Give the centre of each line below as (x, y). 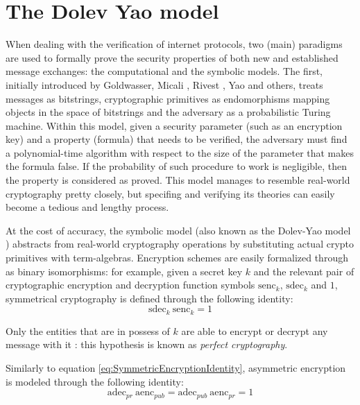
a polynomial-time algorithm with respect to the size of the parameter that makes (180, 152)
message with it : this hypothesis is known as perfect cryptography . (147, 344)
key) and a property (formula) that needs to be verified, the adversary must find (177, 139)
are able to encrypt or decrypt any (255, 330)
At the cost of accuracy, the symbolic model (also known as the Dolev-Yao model (178, 230)
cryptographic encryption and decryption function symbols (130, 285)
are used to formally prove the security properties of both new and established (172, 57)
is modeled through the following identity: (95, 381)
